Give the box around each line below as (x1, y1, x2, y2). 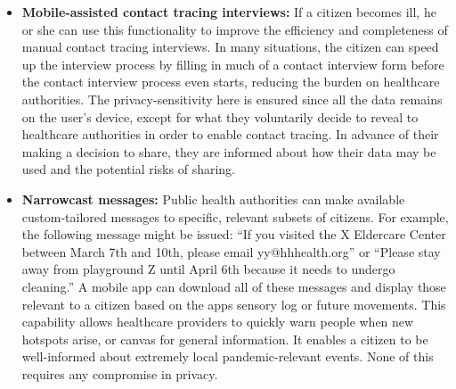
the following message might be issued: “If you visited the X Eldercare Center (21, 225, 446, 244)
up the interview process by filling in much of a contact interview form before (21, 54, 444, 73)
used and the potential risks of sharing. (21, 160, 235, 178)
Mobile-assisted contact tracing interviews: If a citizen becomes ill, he (21, 3, 436, 21)
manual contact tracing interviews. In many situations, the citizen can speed (21, 37, 439, 56)
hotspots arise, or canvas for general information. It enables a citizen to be (21, 329, 428, 348)
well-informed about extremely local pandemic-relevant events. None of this (21, 347, 434, 366)
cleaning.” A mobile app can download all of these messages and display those (21, 277, 446, 295)
